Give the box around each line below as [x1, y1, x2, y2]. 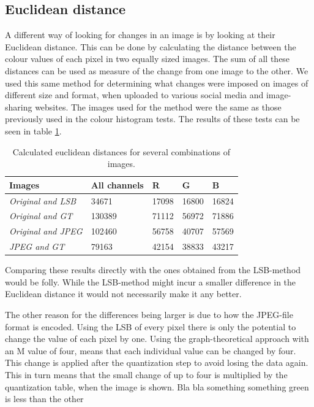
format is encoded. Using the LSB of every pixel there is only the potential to [5, 320, 296, 333]
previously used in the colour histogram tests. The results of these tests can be [5, 112, 300, 125]
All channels [91, 178, 144, 191]
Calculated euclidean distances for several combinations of [12, 145, 231, 158]
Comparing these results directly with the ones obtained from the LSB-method [5, 263, 301, 276]
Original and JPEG [9, 225, 83, 238]
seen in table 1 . [5, 124, 62, 137]
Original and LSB [9, 194, 76, 207]
